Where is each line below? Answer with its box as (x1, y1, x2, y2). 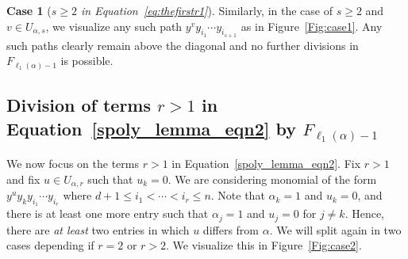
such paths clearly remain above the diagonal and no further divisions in (6, 36, 359, 53)
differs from (202, 221, 260, 238)
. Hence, (344, 205, 385, 222)
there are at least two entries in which (6, 221, 190, 238)
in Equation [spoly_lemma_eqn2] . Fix (171, 155, 361, 172)
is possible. (60, 52, 114, 69)
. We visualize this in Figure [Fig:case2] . (166, 237, 362, 253)
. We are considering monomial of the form (167, 170, 377, 187)
